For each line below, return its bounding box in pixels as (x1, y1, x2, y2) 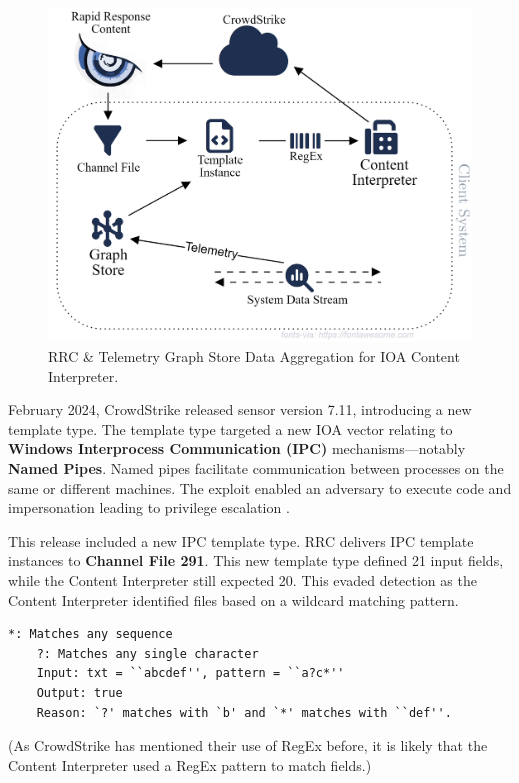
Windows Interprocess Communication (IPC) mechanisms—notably (8, 438, 466, 459)
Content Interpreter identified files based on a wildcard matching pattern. (8, 589, 459, 610)
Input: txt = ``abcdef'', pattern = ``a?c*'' (36, 666, 345, 681)
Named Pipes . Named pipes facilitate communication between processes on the (8, 458, 504, 479)
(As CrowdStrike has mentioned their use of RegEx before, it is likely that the (8, 735, 488, 756)
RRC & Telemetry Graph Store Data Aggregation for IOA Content (48, 346, 460, 367)
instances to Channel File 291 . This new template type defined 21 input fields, (8, 550, 504, 571)
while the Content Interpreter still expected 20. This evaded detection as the (8, 570, 477, 590)
